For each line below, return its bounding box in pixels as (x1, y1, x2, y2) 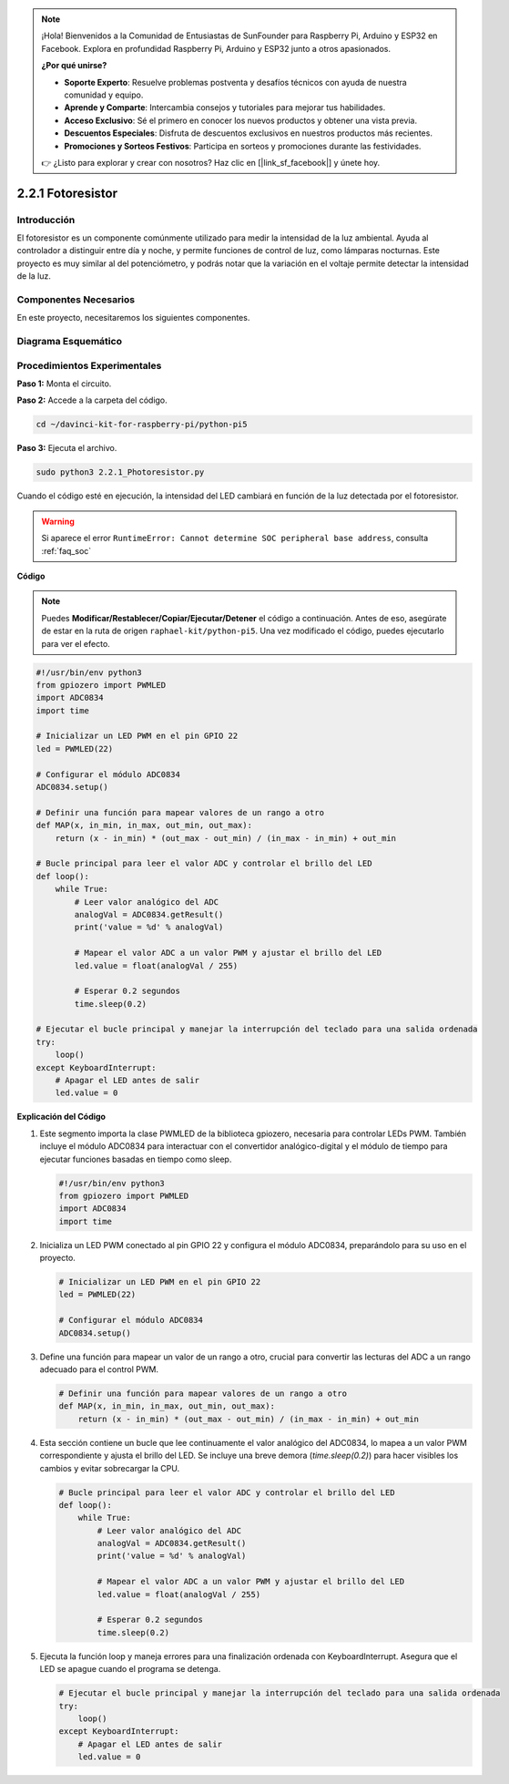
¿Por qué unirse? (41, 60, 107, 71)
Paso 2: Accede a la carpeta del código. (16, 395, 168, 405)
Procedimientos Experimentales (16, 359, 162, 372)
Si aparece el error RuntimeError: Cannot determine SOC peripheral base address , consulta (41, 533, 429, 544)
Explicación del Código (16, 1112, 107, 1123)
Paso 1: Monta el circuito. (16, 378, 112, 389)
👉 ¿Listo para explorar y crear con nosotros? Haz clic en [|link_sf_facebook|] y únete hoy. (41, 157, 381, 168)
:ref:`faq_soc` (41, 545, 92, 556)
